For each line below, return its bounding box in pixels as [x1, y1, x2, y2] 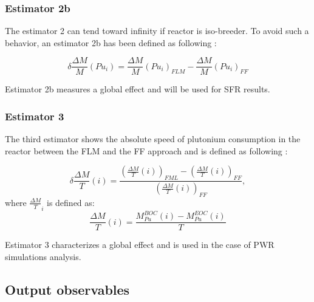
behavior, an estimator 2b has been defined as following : [5, 36, 217, 49]
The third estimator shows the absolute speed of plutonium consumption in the [5, 132, 301, 145]
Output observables [5, 280, 130, 298]
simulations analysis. [5, 250, 81, 263]
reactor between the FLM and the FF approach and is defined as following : [5, 144, 288, 157]
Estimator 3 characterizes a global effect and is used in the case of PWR [5, 238, 275, 251]
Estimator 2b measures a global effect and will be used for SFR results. [5, 83, 270, 95]
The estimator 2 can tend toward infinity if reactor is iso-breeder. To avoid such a [5, 24, 309, 37]
